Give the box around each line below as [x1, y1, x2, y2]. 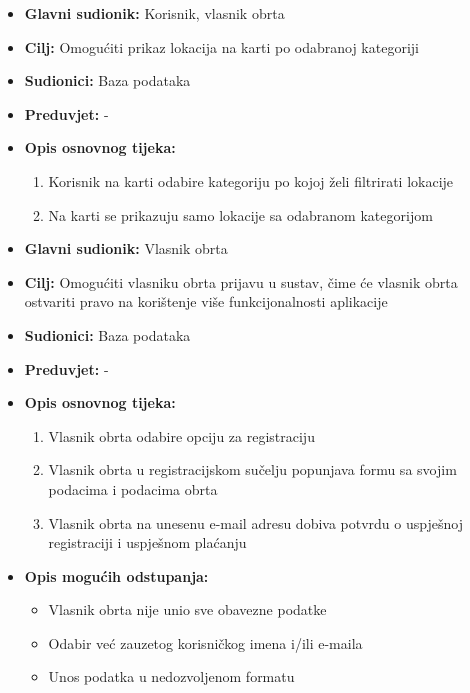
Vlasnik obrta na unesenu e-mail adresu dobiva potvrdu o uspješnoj [48, 512, 463, 533]
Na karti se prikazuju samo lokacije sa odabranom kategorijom [48, 204, 433, 225]
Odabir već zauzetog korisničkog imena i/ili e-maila [48, 632, 363, 653]
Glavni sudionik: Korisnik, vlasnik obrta [24, 3, 285, 23]
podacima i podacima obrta [48, 478, 218, 499]
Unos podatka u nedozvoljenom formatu [48, 666, 295, 687]
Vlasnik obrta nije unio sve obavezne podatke [48, 599, 327, 620]
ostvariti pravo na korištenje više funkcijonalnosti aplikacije [24, 291, 388, 312]
